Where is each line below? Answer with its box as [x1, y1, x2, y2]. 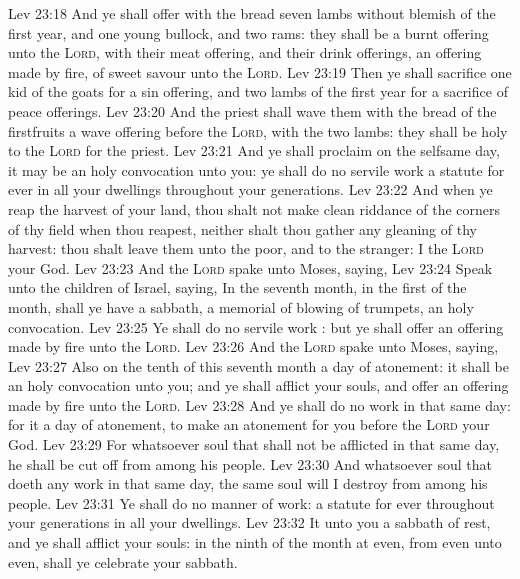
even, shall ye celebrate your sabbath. [8, 551, 238, 572]
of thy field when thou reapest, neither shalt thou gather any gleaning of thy [8, 218, 477, 239]
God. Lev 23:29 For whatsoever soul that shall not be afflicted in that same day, [8, 434, 500, 455]
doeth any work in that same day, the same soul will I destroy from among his [8, 473, 488, 494]
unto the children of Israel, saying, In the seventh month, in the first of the [8, 277, 467, 298]
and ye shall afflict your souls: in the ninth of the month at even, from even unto [8, 532, 502, 553]
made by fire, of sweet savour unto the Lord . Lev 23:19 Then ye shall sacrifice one [8, 61, 512, 82]
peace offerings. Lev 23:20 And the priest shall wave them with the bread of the [8, 100, 497, 121]
